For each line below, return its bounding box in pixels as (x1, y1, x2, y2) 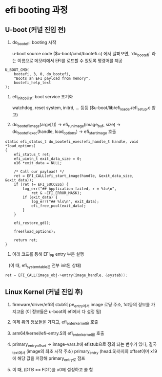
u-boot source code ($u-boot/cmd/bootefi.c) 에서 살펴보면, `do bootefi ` (12, 50, 151, 58)
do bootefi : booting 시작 (12, 40, 57, 46)
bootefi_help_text (14, 80, 51, 85)
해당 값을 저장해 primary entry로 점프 (17, 355, 85, 362)
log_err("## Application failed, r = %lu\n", (22, 186, 117, 191)
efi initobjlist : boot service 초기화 (12, 93, 73, 101)
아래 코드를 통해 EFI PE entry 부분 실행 (12, 251, 84, 258)
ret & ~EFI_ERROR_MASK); (31, 190, 82, 196)
